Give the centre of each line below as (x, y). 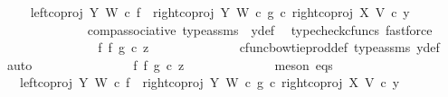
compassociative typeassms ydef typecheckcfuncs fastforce (260, 29)
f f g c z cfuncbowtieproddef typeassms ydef (269, 47)
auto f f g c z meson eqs (170, 64)
